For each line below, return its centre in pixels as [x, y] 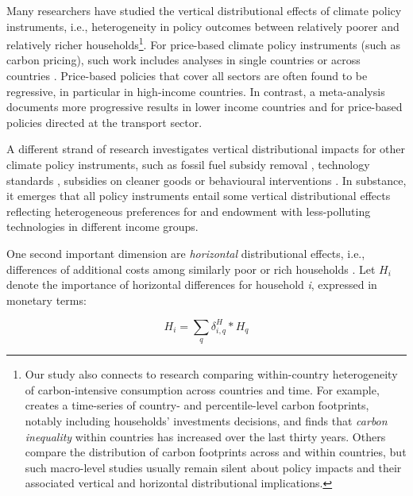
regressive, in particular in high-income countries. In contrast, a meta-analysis [196, 91]
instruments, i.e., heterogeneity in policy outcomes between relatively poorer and [203, 26]
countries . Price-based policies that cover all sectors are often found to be [187, 76]
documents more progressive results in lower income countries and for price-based [205, 107]
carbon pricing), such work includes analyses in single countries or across [183, 60]
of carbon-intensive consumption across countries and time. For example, [202, 389]
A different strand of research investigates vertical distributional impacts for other [206, 149]
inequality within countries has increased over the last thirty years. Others [205, 436]
